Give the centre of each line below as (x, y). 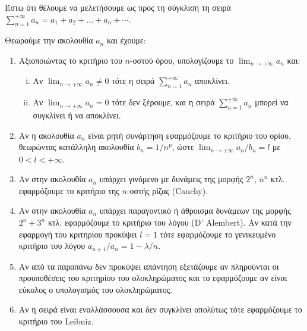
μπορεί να (272, 102)
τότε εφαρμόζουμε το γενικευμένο (218, 234)
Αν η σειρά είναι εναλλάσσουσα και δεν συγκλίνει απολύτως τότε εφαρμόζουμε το (160, 309)
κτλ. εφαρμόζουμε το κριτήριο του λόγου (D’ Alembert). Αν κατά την (170, 222)
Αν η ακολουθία (46, 135)
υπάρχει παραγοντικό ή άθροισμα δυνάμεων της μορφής (195, 210)
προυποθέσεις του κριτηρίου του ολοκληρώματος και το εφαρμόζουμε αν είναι (153, 278)
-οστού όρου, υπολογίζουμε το (182, 60)
